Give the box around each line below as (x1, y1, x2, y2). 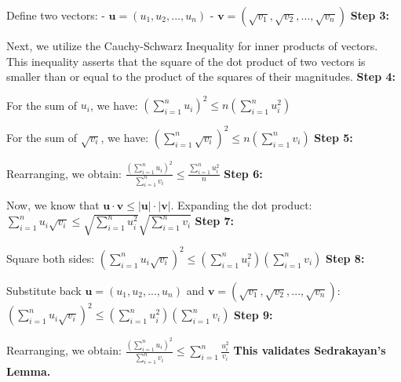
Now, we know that (6, 197, 100, 213)
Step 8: (325, 249, 365, 266)
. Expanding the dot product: (170, 197, 312, 213)
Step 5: (314, 129, 353, 145)
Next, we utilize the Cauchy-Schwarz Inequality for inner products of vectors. (6, 38, 378, 53)
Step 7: (195, 213, 234, 229)
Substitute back (6, 282, 82, 298)
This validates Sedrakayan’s (233, 342, 386, 358)
